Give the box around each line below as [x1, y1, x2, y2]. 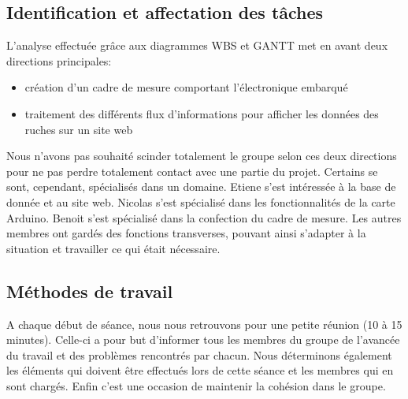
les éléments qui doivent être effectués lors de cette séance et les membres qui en [6, 362, 394, 378]
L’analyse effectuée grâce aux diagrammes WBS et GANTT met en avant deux [6, 37, 388, 54]
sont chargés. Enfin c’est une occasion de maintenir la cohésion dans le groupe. [6, 377, 386, 393]
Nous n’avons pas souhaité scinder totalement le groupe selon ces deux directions [6, 147, 397, 164]
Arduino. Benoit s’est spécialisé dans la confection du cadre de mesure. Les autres [6, 209, 402, 226]
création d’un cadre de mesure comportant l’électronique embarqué [24, 79, 348, 95]
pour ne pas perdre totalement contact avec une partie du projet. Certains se [6, 162, 378, 179]
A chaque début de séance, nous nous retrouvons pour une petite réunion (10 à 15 [6, 315, 402, 332]
